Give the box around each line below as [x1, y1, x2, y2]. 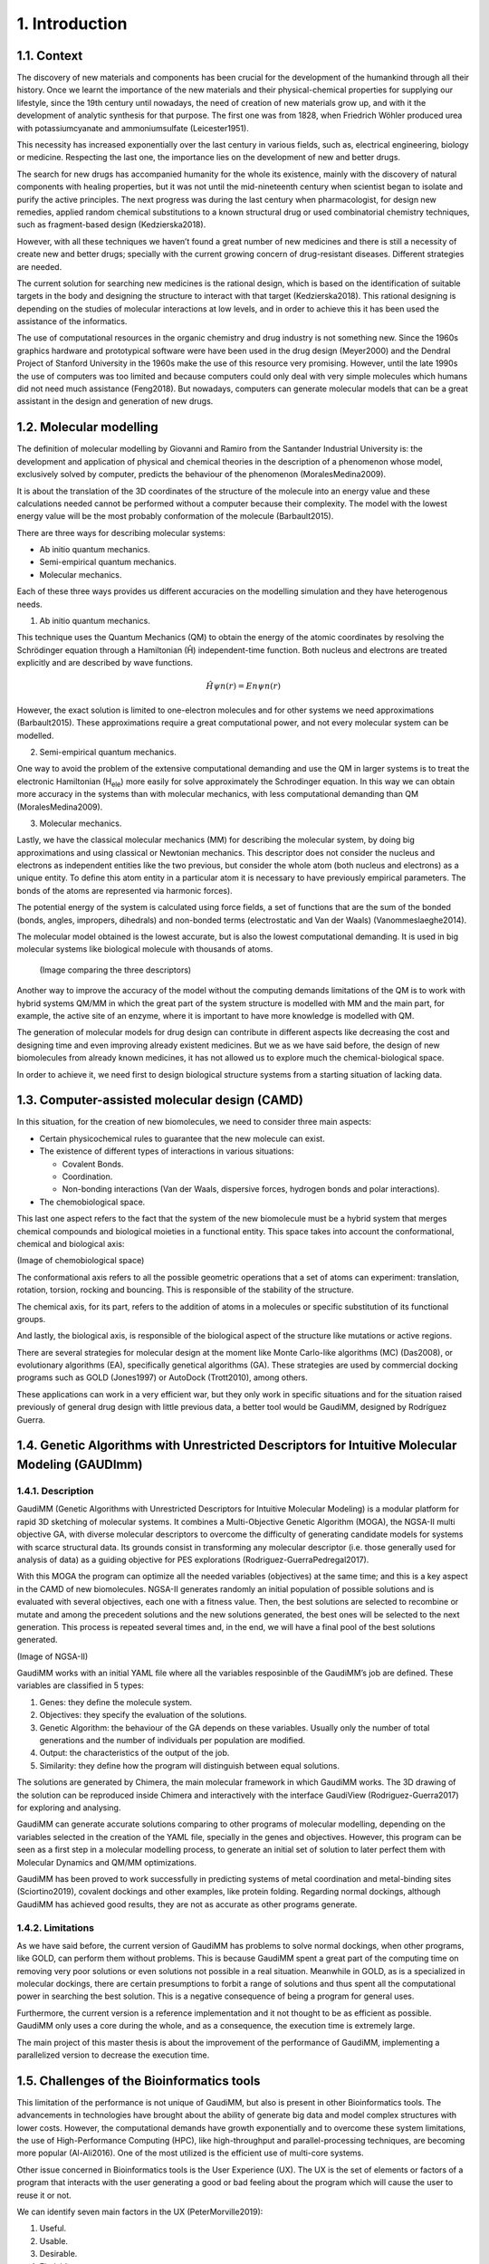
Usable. [39, 2235, 68, 2246]
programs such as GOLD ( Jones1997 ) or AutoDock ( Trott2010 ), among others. [16, 1372, 308, 1383]
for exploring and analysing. [16, 1802, 121, 1813]
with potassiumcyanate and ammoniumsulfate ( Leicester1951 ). [16, 122, 249, 133]
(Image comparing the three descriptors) [39, 964, 192, 975]
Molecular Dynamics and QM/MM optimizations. [16, 1856, 197, 1867]
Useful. [39, 2223, 67, 2234]
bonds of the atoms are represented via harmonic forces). [16, 885, 233, 896]
